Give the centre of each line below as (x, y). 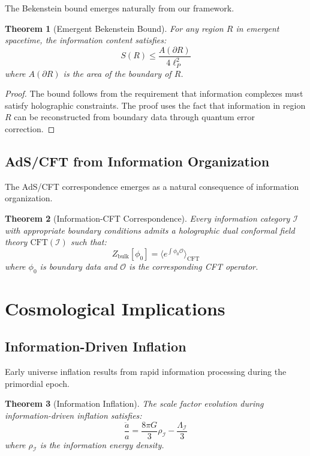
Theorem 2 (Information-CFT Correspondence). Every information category (148, 218)
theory (16, 242)
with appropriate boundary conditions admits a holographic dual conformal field (150, 230)
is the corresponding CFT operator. (194, 266)
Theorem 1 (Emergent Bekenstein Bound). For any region (114, 28)
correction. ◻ (30, 129)
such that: (88, 242)
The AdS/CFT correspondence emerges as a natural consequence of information (152, 186)
